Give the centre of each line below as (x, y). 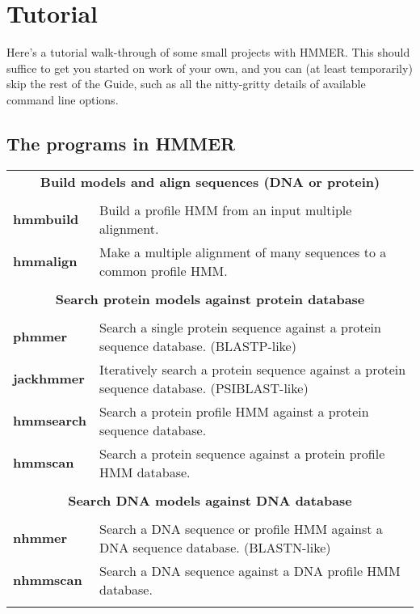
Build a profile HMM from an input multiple (226, 210)
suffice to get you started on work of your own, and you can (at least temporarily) (210, 68)
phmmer (40, 337)
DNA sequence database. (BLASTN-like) (215, 547)
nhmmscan (48, 580)
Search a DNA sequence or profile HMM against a (241, 528)
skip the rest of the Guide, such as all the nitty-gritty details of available (186, 84)
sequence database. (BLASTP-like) (198, 345)
